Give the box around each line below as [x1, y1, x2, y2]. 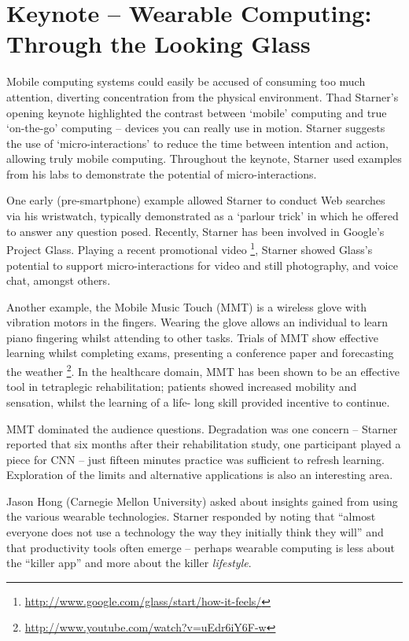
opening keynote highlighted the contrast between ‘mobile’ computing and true [6, 104, 387, 120]
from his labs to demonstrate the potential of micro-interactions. [6, 165, 317, 182]
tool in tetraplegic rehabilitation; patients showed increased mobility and [6, 378, 357, 395]
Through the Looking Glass [6, 28, 311, 60]
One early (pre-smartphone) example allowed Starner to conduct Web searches [6, 192, 385, 208]
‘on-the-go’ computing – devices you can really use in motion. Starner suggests [6, 120, 385, 136]
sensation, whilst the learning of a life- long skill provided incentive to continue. [6, 393, 390, 410]
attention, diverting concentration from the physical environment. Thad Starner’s [6, 88, 399, 105]
